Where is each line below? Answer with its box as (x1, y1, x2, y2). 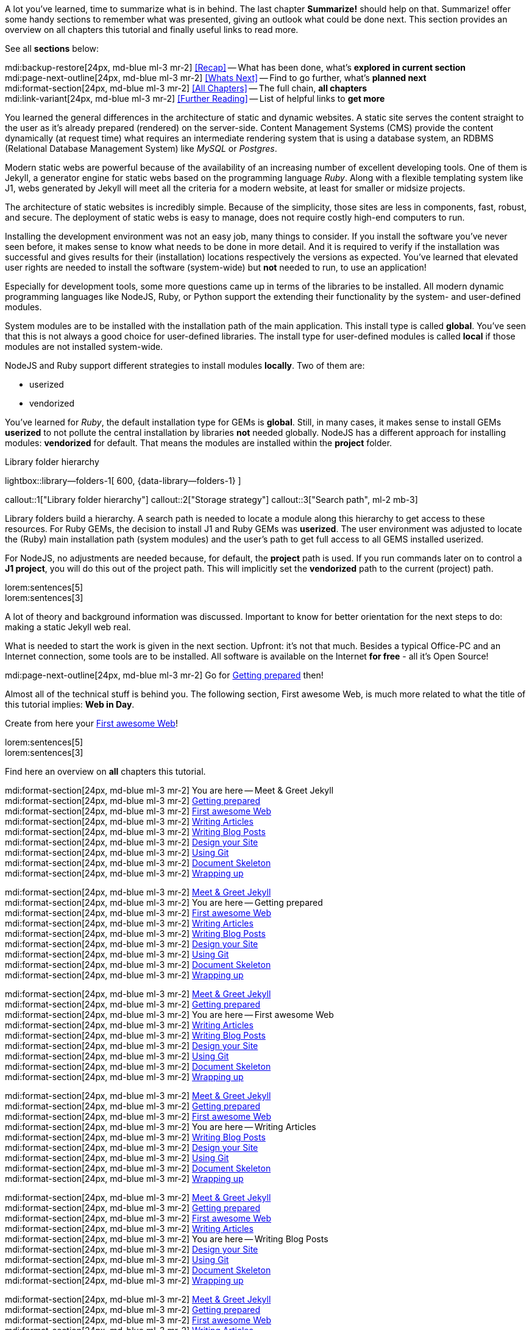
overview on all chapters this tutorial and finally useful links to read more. (5, 24, 299, 35)
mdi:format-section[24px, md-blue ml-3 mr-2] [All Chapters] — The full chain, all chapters (5, 83, 367, 93)
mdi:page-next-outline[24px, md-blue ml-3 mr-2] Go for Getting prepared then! (5, 670, 324, 680)
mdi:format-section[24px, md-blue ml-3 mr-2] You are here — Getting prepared (5, 897, 323, 908)
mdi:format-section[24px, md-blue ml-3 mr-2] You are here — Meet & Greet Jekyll (5, 785, 334, 795)
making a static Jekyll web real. (5, 622, 131, 632)
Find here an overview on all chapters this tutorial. (5, 766, 206, 777)
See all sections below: (5, 43, 99, 54)
